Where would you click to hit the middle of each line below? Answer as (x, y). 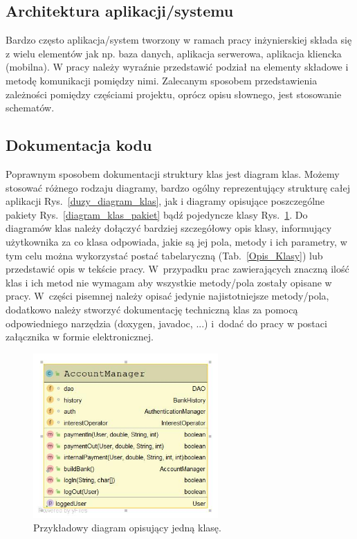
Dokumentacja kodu (79, 145)
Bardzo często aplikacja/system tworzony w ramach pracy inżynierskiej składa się (179, 40)
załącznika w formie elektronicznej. (80, 337)
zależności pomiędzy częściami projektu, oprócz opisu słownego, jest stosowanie (174, 94)
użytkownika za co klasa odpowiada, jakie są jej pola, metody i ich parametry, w (176, 241)
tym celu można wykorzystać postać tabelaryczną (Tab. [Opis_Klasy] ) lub (164, 255)
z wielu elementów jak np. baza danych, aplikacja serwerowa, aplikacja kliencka (174, 53)
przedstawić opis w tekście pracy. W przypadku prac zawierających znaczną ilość (177, 269)
